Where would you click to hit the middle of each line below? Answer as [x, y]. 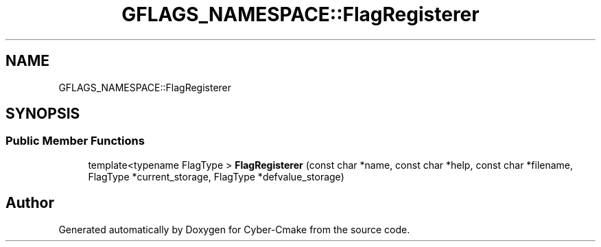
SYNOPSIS [43, 114]
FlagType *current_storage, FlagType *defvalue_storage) [216, 176]
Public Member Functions [75, 141]
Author [30, 203]
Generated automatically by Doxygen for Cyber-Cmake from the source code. [234, 229]
